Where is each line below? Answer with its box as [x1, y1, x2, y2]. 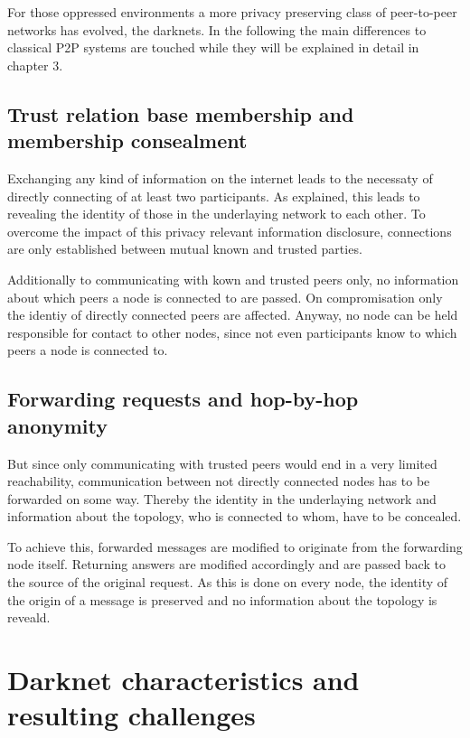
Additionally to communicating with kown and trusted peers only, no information [7, 269, 459, 288]
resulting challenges [7, 696, 256, 733]
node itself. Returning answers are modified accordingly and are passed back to [7, 555, 446, 574]
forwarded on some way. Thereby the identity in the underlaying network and [7, 489, 437, 508]
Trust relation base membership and [7, 99, 354, 127]
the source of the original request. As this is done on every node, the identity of [7, 573, 448, 592]
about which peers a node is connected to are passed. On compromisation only [7, 287, 443, 306]
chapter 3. [7, 55, 63, 74]
